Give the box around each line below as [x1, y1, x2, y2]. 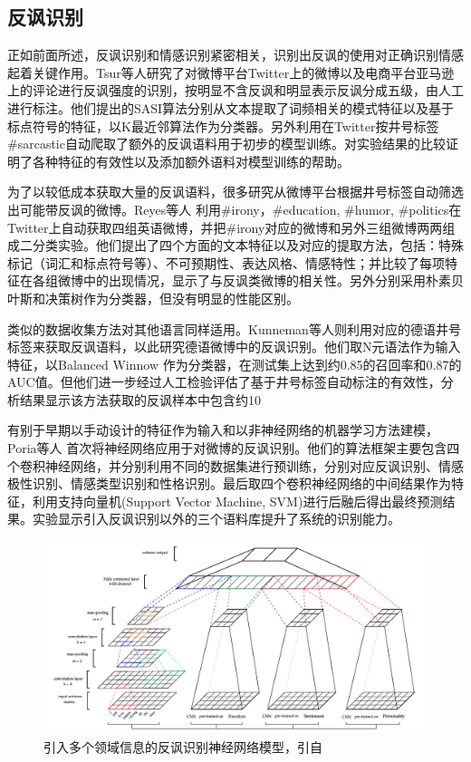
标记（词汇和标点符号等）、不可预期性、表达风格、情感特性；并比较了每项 [7, 253, 445, 272]
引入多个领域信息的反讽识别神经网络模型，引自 [43, 737, 322, 756]
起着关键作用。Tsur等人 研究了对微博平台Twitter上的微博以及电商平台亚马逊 [7, 63, 455, 82]
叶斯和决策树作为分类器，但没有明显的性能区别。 [7, 288, 299, 307]
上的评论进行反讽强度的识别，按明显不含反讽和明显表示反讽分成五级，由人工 [7, 81, 464, 100]
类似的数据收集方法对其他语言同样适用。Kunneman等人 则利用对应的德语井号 [7, 319, 461, 338]
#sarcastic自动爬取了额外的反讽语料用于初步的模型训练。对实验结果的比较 [7, 134, 446, 153]
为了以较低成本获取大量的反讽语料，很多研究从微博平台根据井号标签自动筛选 [7, 182, 464, 201]
